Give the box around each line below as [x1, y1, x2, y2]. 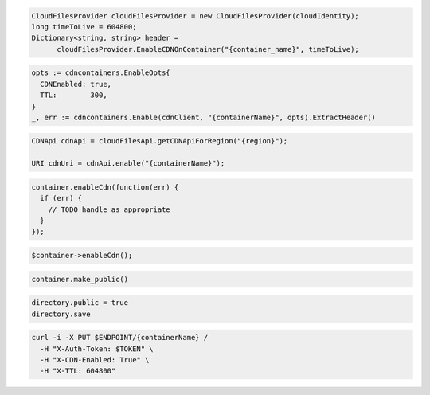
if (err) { [40, 194, 83, 203]
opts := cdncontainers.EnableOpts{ [31, 68, 170, 77]
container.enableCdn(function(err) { [31, 182, 179, 191]
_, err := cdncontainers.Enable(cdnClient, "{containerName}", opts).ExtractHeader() [31, 112, 376, 122]
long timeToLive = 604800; [31, 22, 137, 31]
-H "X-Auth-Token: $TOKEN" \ [40, 344, 154, 354]
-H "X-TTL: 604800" [40, 366, 116, 376]
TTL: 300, [40, 91, 107, 100]
